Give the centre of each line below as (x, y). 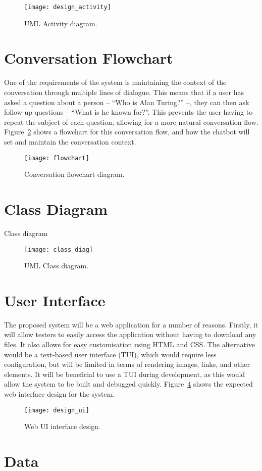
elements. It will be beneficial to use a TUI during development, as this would (125, 374)
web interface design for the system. (60, 394)
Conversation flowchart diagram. (74, 174)
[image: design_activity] (68, 7)
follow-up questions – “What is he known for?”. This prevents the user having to (128, 112)
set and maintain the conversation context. (70, 141)
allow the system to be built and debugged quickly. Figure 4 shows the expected (128, 384)
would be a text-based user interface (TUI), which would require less (110, 354)
